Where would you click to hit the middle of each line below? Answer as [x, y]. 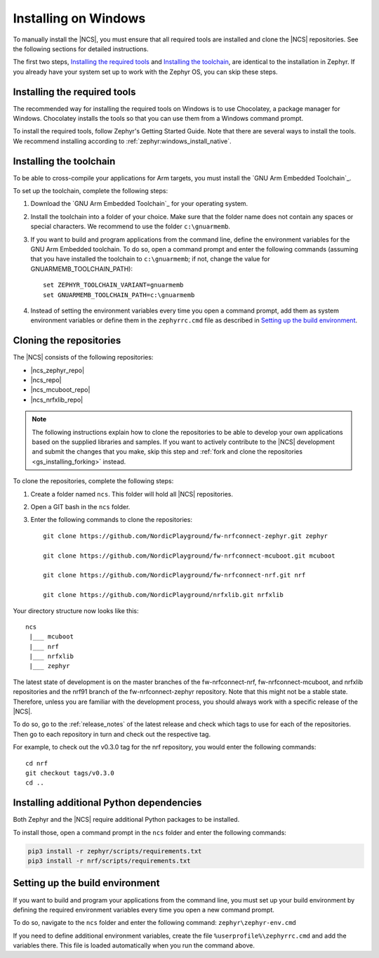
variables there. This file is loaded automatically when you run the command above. [134, 945]
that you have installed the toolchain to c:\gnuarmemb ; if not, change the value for [150, 259]
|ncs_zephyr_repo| [57, 370]
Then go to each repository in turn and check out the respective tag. [112, 734]
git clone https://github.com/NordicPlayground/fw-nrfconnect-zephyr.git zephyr [186, 536]
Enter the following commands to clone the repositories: [112, 520]
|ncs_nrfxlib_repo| [57, 400]
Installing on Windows [79, 18]
